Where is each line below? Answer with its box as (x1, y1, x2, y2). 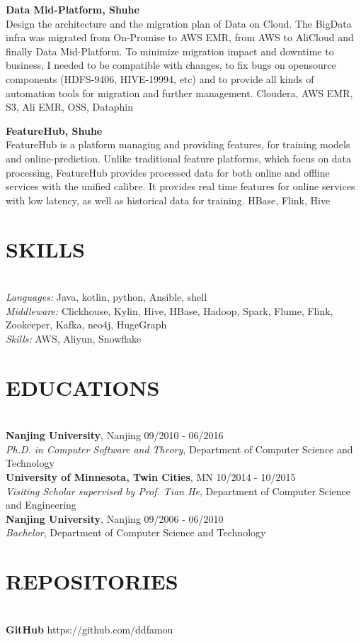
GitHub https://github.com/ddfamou (6, 621, 173, 636)
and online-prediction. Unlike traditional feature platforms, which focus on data (6, 150, 352, 165)
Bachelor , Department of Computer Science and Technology (6, 525, 266, 540)
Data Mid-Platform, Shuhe (6, 2, 139, 16)
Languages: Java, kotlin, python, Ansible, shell (6, 289, 207, 304)
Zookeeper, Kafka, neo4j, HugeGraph (6, 317, 167, 332)
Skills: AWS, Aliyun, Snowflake (6, 331, 142, 345)
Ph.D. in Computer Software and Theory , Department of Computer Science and (6, 441, 353, 456)
